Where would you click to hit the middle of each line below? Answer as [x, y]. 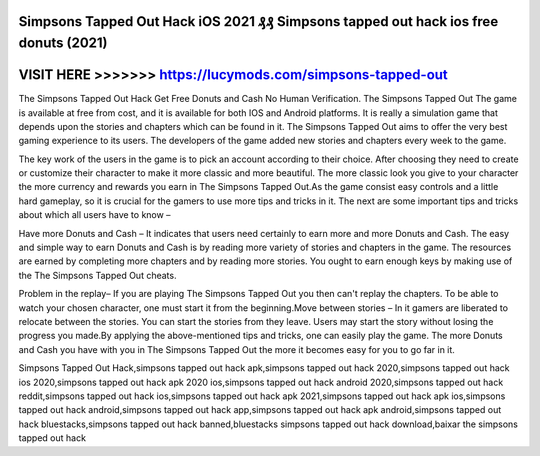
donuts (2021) [63, 43]
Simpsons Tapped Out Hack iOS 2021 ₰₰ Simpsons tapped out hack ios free [258, 21]
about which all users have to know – [94, 215]
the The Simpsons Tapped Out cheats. [97, 275]
